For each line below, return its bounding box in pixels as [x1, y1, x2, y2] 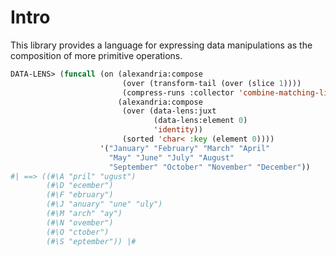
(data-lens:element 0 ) [153, 116, 248, 126]
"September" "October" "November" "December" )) [108, 162, 311, 172]
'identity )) [153, 125, 203, 135]
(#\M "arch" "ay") [46, 209, 123, 219]
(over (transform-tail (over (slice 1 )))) [121, 78, 302, 88]
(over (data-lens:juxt [121, 106, 217, 116]
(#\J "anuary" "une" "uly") [46, 199, 163, 210]
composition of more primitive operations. [10, 49, 183, 61]
